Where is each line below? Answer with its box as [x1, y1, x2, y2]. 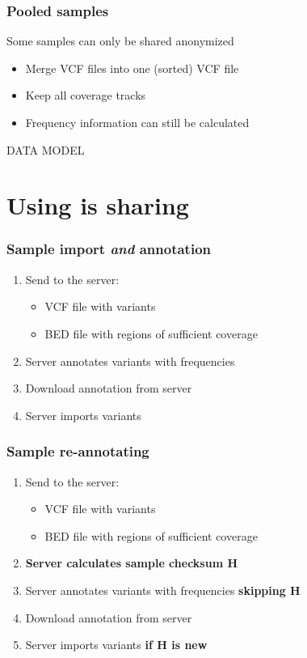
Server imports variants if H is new [25, 636, 208, 653]
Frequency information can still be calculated [25, 114, 250, 130]
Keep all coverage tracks [25, 87, 146, 104]
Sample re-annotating [6, 441, 149, 461]
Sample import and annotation [6, 239, 211, 259]
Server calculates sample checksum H [25, 554, 238, 571]
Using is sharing [6, 189, 189, 222]
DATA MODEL [6, 141, 85, 158]
